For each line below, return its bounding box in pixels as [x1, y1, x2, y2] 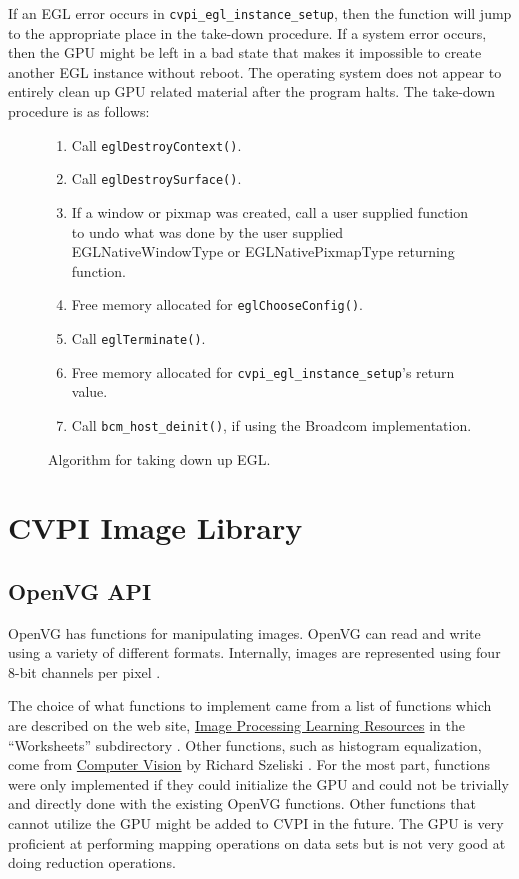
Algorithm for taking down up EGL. [48, 448, 271, 469]
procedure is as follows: [8, 101, 150, 122]
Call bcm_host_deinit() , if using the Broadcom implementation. [71, 414, 472, 435]
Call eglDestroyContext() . [71, 134, 242, 155]
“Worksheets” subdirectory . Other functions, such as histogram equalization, [8, 734, 482, 755]
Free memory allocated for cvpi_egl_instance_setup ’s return [71, 361, 455, 382]
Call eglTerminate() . [71, 327, 206, 348]
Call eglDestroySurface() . [71, 168, 242, 189]
